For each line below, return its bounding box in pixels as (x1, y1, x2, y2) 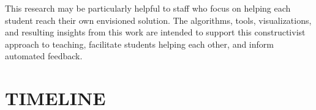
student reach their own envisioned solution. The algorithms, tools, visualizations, (5, 13, 312, 26)
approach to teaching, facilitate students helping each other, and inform (5, 37, 274, 50)
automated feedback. (5, 50, 83, 62)
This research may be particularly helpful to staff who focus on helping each (5, 2, 291, 14)
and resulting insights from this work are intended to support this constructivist (5, 26, 306, 38)
